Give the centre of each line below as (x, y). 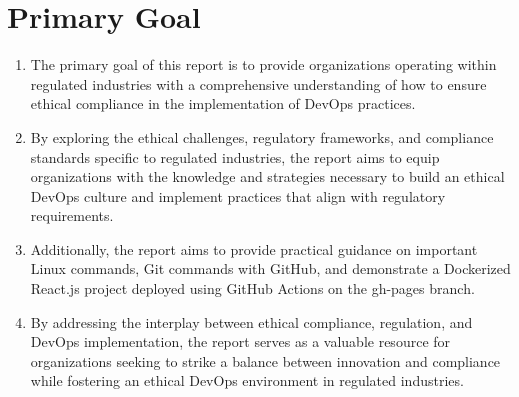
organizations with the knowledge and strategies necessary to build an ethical (267, 176)
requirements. (72, 215)
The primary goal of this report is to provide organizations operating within (263, 64)
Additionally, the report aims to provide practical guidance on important (254, 248)
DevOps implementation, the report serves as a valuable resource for (240, 341)
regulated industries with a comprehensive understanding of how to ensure (258, 83)
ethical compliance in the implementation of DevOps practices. (223, 103)
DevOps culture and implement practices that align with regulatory (238, 195)
